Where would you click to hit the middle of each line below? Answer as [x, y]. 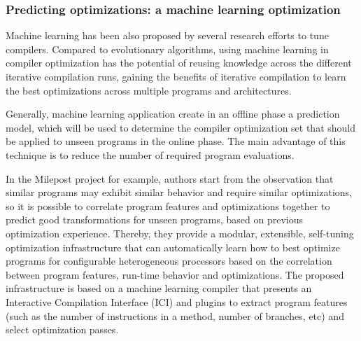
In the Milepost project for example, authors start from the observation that [170, 178]
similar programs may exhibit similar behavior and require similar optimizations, [179, 192]
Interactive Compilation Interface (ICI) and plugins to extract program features [177, 301]
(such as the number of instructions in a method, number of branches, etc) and [175, 315]
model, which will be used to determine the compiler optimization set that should [181, 127]
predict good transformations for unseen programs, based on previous [155, 220]
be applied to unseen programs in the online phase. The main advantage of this [176, 141]
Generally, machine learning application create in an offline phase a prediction [173, 114]
